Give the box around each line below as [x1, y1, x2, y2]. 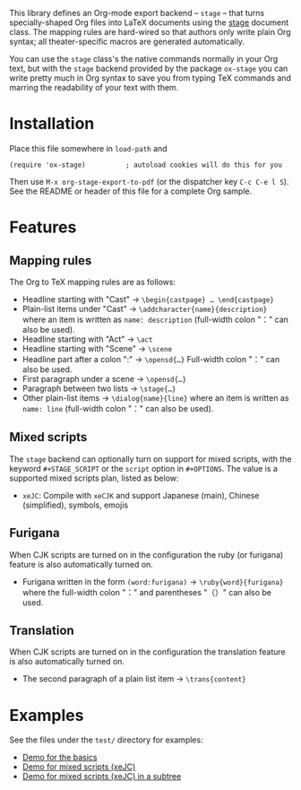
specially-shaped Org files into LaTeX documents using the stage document [9, 17, 289, 28]
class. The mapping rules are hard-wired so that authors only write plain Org [9, 27, 291, 37]
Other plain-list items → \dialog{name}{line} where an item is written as [21, 392, 289, 403]
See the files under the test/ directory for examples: [9, 734, 203, 745]
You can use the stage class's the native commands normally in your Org [9, 54, 279, 64]
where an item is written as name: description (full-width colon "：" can [21, 314, 289, 325]
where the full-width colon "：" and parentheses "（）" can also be [21, 586, 271, 597]
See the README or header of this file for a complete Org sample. [9, 186, 253, 196]
